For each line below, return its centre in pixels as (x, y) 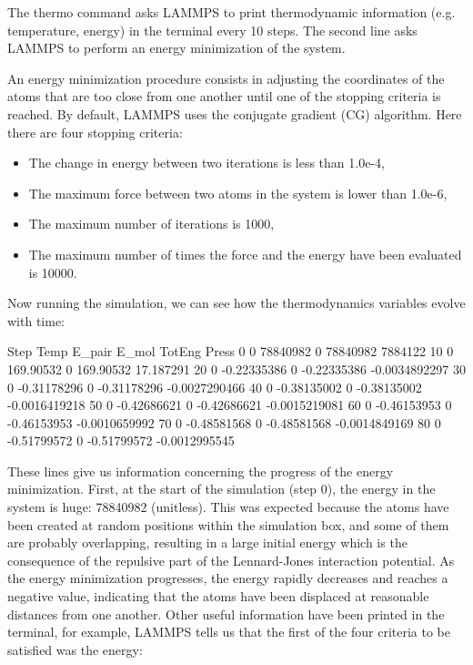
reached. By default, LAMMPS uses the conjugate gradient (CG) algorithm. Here (235, 113)
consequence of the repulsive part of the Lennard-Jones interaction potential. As (231, 560)
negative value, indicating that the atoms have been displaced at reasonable (218, 596)
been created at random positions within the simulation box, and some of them (228, 524)
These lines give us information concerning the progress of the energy (201, 471)
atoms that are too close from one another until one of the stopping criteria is (224, 96)
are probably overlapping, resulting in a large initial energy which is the (207, 542)
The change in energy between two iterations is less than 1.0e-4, (206, 163)
